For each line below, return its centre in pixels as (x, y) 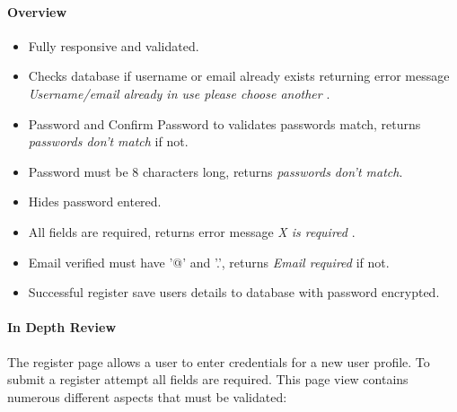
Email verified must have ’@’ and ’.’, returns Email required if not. (209, 262)
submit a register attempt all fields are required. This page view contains (208, 379)
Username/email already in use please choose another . (179, 93)
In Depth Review (62, 327)
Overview (37, 11)
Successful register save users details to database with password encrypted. (234, 292)
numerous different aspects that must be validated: (147, 396)
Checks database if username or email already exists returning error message (239, 76)
